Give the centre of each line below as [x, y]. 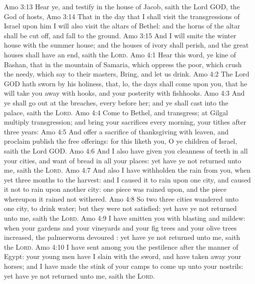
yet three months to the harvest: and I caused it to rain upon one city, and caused [127, 179]
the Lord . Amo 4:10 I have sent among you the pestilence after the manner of [121, 246]
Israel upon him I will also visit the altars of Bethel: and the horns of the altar [122, 26]
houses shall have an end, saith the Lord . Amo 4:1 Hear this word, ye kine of [120, 54]
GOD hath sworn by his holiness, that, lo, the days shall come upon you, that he [126, 83]
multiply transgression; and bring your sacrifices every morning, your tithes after [125, 122]
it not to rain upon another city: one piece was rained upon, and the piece [115, 189]
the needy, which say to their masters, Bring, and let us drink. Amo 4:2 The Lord [127, 74]
